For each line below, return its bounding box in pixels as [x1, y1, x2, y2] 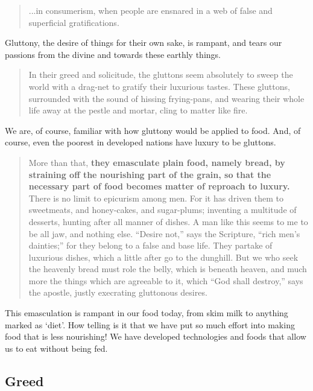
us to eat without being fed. [5, 342, 108, 354]
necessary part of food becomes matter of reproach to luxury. [28, 180, 290, 192]
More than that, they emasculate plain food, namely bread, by [28, 156, 285, 168]
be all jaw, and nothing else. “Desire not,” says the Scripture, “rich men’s [28, 227, 300, 240]
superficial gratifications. [28, 16, 119, 28]
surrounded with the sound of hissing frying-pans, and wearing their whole [28, 92, 305, 104]
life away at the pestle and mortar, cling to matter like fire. [28, 104, 248, 116]
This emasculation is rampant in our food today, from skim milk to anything [5, 307, 288, 319]
